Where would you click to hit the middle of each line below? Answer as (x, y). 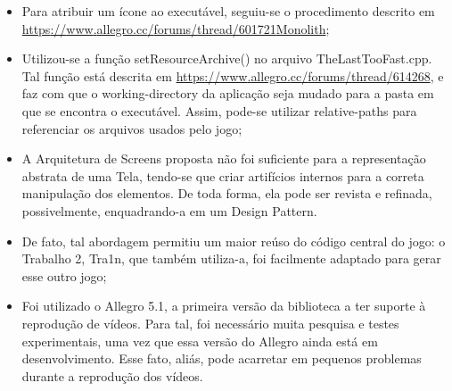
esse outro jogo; (64, 275)
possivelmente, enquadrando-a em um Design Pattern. (169, 210)
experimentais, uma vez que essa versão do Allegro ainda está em (200, 341)
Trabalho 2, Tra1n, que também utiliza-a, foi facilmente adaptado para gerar (231, 258)
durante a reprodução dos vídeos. (112, 375)
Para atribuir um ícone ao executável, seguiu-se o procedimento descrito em (228, 11)
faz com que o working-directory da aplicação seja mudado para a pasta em (228, 93)
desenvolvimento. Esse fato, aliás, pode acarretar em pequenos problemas (222, 358)
